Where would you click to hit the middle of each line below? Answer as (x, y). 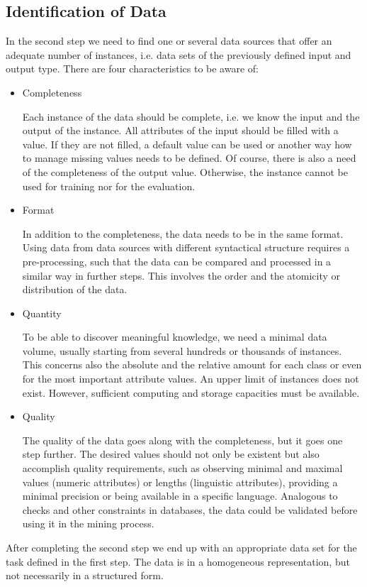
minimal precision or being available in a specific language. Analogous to (180, 496)
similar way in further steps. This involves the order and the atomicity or (181, 275)
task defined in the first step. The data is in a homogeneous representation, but (178, 561)
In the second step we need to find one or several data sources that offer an (169, 41)
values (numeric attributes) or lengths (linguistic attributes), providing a (180, 482)
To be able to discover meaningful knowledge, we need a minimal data (175, 337)
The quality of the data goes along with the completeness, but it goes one (182, 440)
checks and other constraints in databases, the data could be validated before (190, 509)
